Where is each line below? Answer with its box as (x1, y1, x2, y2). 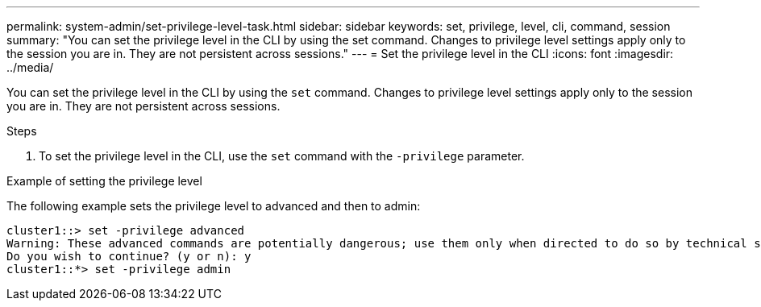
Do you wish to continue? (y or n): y (6, 250, 252, 263)
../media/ (6, 60, 54, 74)
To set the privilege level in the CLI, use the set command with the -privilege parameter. (39, 149, 525, 163)
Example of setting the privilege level (6, 174, 202, 188)
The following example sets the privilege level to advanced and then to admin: (6, 199, 421, 213)
